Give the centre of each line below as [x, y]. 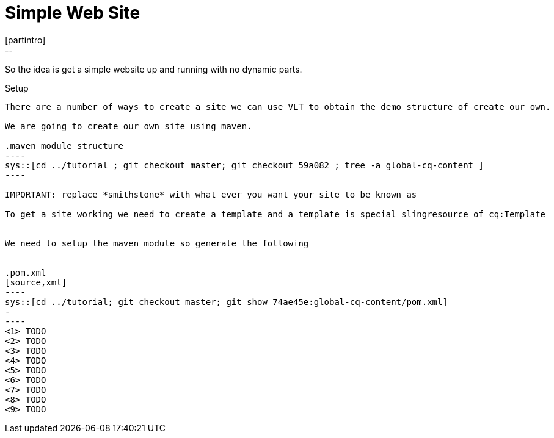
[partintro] [25, 40]
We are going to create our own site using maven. [129, 126]
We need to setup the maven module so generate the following [157, 243]
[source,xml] [36, 282]
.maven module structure [64, 145]
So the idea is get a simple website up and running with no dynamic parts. [154, 69]
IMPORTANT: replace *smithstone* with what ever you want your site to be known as [211, 194]
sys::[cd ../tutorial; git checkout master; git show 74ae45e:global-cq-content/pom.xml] [226, 302]
